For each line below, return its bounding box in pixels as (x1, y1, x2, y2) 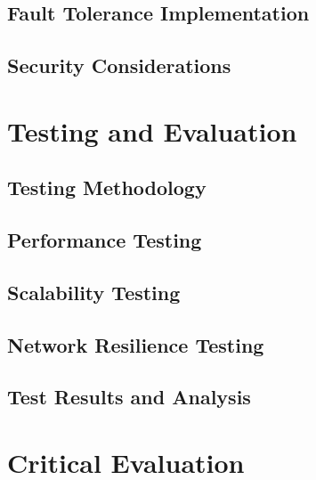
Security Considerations (7, 52, 231, 79)
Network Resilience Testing (7, 330, 264, 358)
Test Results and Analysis (7, 383, 251, 411)
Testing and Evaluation (7, 112, 297, 149)
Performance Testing (7, 226, 202, 254)
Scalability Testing (7, 278, 181, 305)
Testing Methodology (7, 174, 207, 201)
